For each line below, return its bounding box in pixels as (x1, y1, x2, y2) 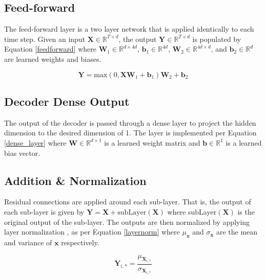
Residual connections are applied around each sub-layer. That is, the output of (4, 196, 251, 207)
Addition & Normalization (4, 172, 147, 188)
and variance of (4, 237, 52, 247)
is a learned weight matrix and (104, 137, 200, 148)
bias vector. (4, 147, 40, 158)
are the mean (216, 226, 258, 237)
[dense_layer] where (4, 137, 67, 148)
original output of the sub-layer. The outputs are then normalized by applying (4, 216, 250, 227)
